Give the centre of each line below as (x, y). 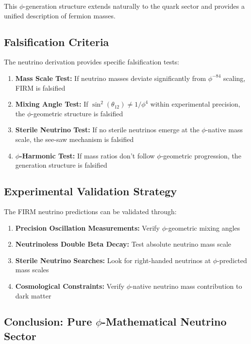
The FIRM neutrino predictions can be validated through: (90, 211)
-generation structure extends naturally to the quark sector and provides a (134, 6)
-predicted (232, 260)
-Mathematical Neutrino (164, 321)
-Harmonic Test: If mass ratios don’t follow (87, 155)
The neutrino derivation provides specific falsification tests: (92, 62)
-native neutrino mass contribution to (186, 286)
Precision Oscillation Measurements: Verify (87, 227)
